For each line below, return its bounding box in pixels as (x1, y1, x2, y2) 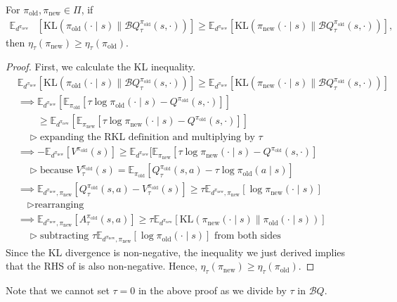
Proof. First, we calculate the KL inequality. (6, 59, 195, 74)
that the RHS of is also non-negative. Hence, (6, 258, 197, 273)
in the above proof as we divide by (138, 282, 287, 297)
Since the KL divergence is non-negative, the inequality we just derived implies (6, 244, 346, 259)
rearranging (34, 200, 84, 210)
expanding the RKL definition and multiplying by (39, 132, 255, 143)
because (39, 165, 73, 176)
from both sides (214, 231, 281, 241)
